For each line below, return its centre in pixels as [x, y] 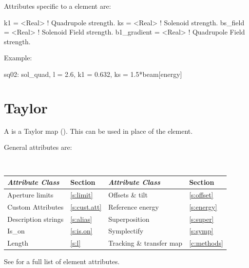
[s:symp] [201, 231]
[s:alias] [81, 219]
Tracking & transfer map [145, 243]
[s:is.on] [81, 231]
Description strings [36, 219]
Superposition [129, 219]
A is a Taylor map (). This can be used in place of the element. [98, 131]
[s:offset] [201, 194]
